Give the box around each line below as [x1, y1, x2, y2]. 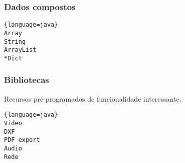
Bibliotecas [4, 73, 49, 86]
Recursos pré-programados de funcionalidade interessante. [4, 93, 181, 104]
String [4, 38, 26, 45]
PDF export [4, 136, 40, 144]
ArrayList [4, 46, 37, 54]
